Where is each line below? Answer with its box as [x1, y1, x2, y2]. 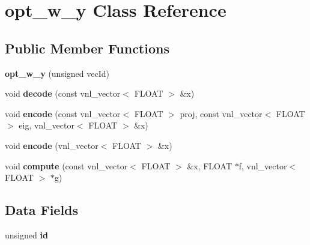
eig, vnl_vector [19, 119, 74, 132]
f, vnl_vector [239, 159, 287, 172]
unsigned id [5, 228, 48, 241]
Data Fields [5, 201, 79, 219]
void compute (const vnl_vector [5, 159, 128, 172]
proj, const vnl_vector [180, 107, 263, 119]
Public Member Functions [5, 38, 169, 57]
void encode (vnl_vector [5, 139, 99, 151]
